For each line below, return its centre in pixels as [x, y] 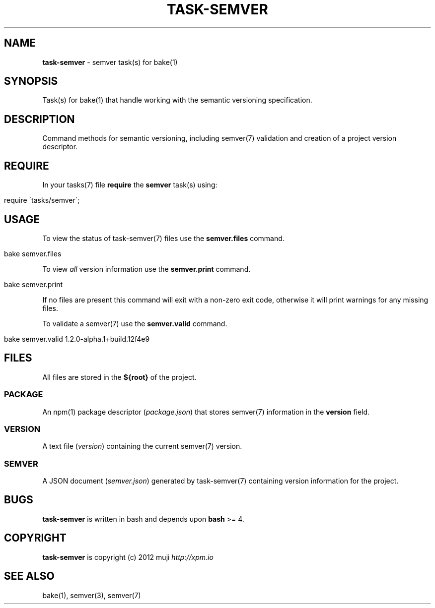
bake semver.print [34, 284]
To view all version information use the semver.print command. [146, 269]
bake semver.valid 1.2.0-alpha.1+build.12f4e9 [77, 339]
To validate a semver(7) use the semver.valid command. [135, 323]
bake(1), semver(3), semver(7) [92, 595]
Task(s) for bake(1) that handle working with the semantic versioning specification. [177, 100]
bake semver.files [33, 253]
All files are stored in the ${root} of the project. [119, 377]
